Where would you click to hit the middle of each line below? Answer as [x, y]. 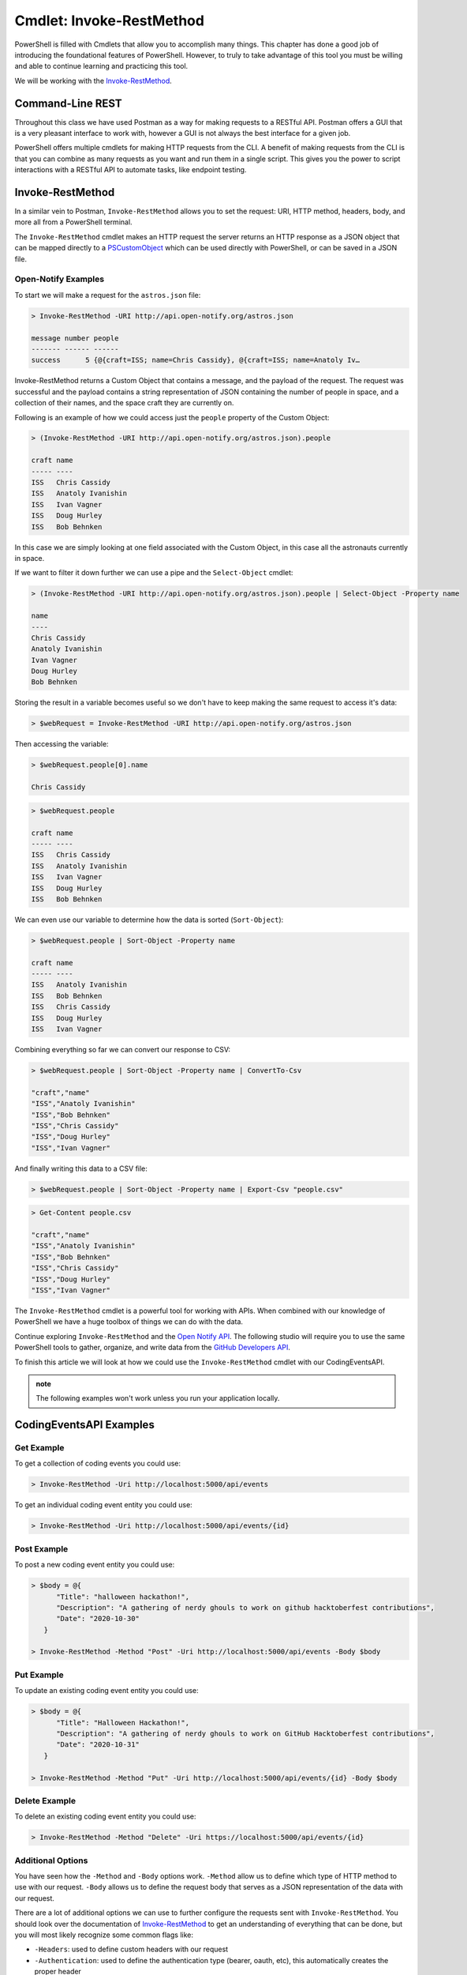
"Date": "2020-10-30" [98, 1619]
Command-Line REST [68, 103]
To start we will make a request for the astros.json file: [108, 295]
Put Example [39, 1675]
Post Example [41, 1548]
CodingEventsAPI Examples [85, 1425]
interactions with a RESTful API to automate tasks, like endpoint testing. [131, 170]
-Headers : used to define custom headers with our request [131, 1949]
